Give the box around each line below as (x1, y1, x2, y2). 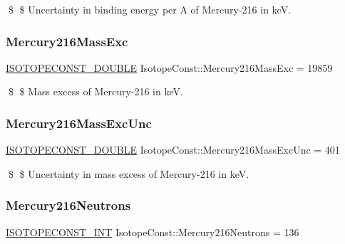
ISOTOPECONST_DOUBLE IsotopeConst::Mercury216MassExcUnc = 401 (6, 142, 340, 157)
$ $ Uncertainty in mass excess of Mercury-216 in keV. (8, 166, 249, 181)
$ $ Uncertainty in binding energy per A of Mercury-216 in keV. (8, 2, 292, 16)
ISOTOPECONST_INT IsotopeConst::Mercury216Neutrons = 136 (6, 224, 299, 239)
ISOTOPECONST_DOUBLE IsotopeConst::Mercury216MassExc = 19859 (6, 60, 333, 75)
